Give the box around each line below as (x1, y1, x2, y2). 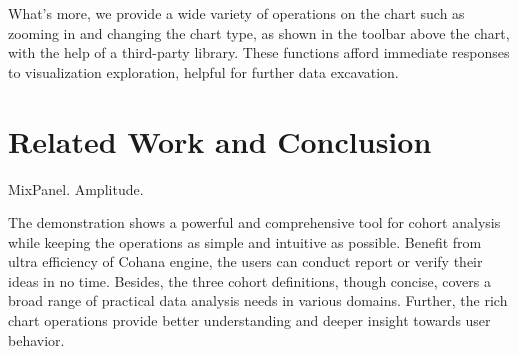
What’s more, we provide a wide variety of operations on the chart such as (8, 3, 465, 23)
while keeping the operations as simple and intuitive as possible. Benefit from (8, 231, 482, 252)
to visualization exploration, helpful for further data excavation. (8, 61, 399, 82)
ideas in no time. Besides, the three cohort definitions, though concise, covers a (8, 270, 491, 291)
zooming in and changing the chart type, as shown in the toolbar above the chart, (8, 22, 510, 43)
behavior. (8, 329, 65, 350)
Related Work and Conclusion (8, 120, 432, 161)
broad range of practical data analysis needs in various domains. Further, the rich (8, 290, 508, 311)
